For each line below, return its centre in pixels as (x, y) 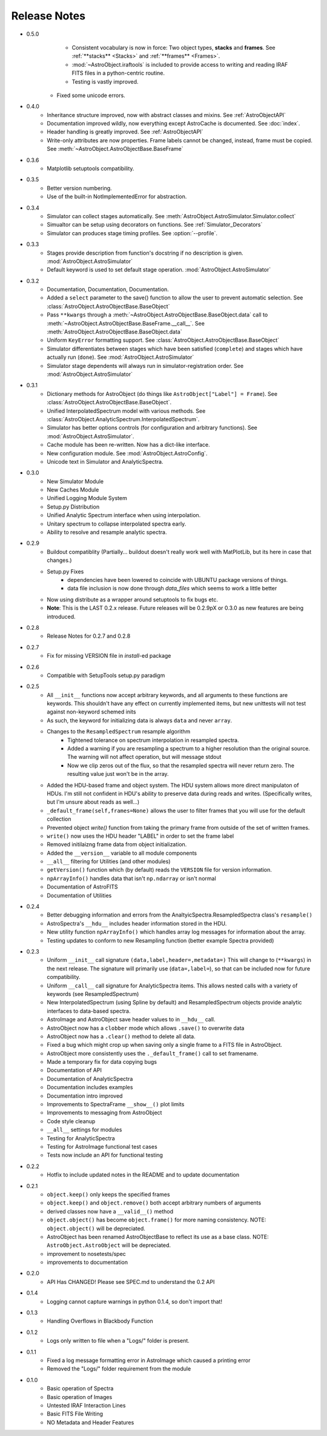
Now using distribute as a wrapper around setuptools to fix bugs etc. (132, 599)
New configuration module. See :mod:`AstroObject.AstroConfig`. (127, 453)
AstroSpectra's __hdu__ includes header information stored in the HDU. (137, 923)
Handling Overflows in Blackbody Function (100, 1321)
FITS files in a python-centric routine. (118, 73)
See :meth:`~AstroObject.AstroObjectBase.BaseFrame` (115, 149)
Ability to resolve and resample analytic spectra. (107, 532)
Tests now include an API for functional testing (105, 1155)
